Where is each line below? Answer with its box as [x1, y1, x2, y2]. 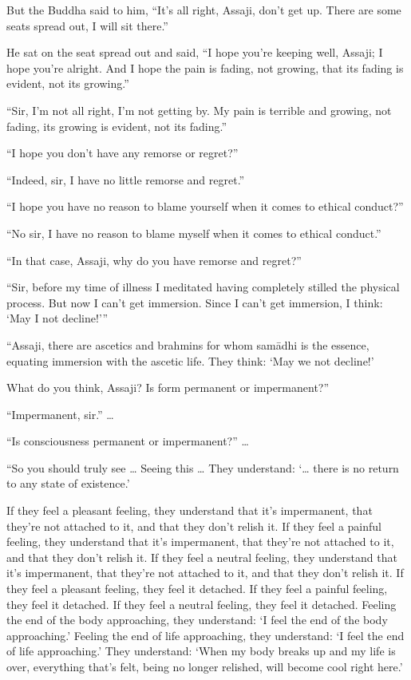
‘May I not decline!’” [6, 310, 109, 326]
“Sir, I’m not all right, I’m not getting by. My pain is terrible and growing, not [6, 101, 392, 118]
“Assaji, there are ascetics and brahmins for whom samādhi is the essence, [6, 336, 370, 353]
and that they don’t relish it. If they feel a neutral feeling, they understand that [6, 548, 397, 565]
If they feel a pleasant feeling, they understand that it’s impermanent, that [6, 502, 373, 519]
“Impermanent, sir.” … [6, 405, 114, 422]
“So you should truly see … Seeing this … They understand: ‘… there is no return [6, 459, 399, 476]
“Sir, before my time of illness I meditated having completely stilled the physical [6, 279, 400, 295]
